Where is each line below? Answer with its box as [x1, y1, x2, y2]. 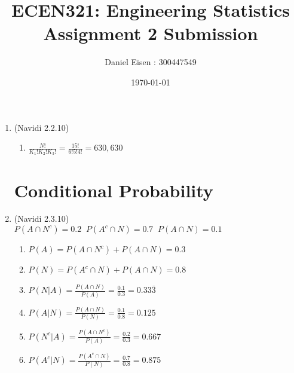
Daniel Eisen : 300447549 [105, 56, 197, 68]
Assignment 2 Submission [43, 21, 258, 45]
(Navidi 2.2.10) [14, 121, 69, 133]
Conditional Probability [14, 178, 213, 202]
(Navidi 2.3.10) [14, 212, 69, 225]
